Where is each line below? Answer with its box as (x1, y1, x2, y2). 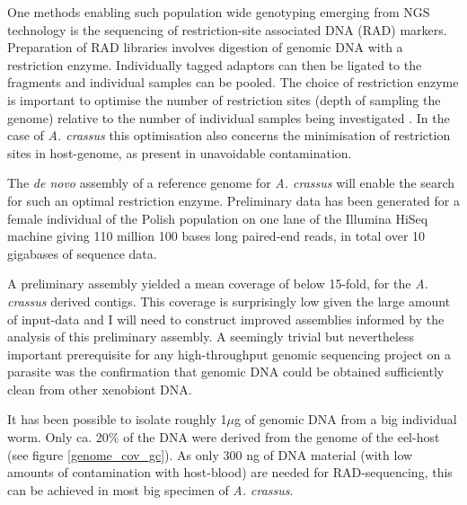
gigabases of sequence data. (7, 244, 157, 262)
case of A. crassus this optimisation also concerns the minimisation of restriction (7, 126, 451, 145)
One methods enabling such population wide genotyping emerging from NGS (7, 3, 430, 21)
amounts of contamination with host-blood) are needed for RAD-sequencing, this (7, 463, 453, 482)
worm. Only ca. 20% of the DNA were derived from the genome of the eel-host (7, 428, 440, 447)
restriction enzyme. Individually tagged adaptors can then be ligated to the (7, 55, 422, 74)
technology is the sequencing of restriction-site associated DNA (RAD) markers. (7, 20, 447, 39)
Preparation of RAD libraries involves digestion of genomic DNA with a (7, 38, 403, 57)
